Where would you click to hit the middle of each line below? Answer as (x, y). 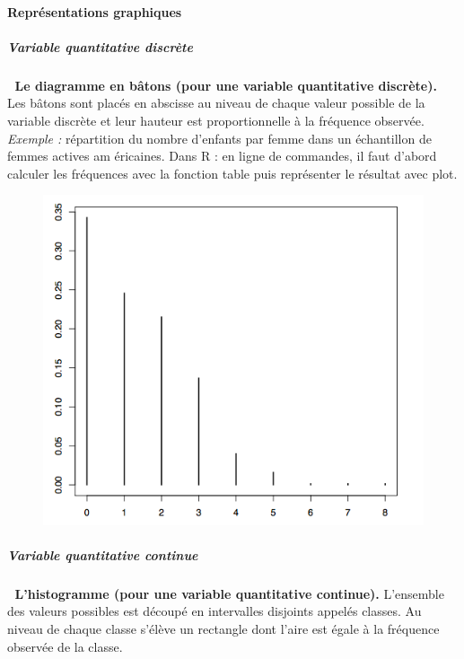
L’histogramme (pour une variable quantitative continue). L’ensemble (229, 593)
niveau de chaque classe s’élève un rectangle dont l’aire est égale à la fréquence (223, 628)
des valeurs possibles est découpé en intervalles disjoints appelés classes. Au (214, 611)
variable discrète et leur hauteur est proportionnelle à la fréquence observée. (216, 120)
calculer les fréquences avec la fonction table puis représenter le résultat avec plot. (232, 173)
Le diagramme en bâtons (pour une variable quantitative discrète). (226, 85)
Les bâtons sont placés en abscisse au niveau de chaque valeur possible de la (216, 103)
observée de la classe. (65, 646)
